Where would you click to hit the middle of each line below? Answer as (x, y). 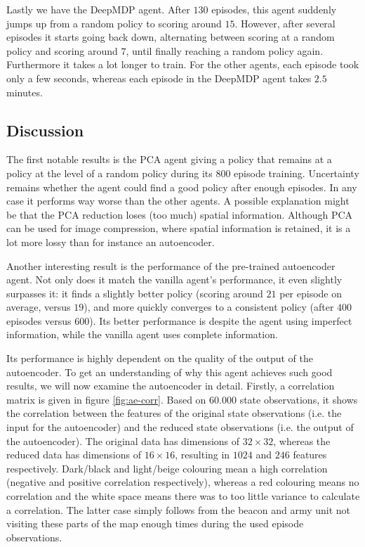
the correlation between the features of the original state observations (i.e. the (174, 413)
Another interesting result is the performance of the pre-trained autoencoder (171, 265)
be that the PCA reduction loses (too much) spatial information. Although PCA (180, 214)
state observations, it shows (299, 399)
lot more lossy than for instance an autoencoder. (111, 242)
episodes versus (39, 320)
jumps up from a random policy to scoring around (114, 23)
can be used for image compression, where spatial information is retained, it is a (179, 228)
